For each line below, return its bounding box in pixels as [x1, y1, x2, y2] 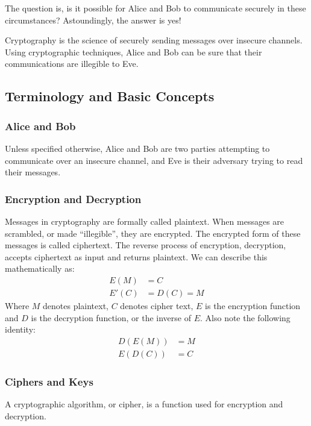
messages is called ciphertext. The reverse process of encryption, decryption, [5, 239, 286, 251]
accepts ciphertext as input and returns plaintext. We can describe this [5, 250, 268, 263]
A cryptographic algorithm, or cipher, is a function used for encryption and [5, 398, 283, 410]
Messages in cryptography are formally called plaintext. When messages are [5, 215, 284, 227]
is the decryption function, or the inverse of [31, 311, 191, 324]
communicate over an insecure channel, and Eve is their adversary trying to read [5, 154, 303, 166]
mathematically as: [5, 262, 75, 275]
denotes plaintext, [43, 299, 108, 312]
